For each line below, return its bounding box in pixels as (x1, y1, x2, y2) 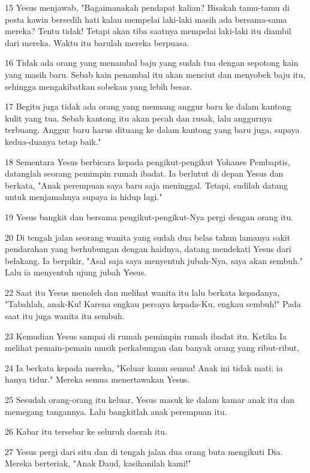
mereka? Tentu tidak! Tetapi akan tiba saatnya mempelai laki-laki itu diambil (5, 25, 291, 37)
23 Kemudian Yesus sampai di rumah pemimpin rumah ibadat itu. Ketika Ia (5, 329, 287, 342)
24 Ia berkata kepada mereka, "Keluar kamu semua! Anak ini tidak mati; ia (5, 361, 283, 374)
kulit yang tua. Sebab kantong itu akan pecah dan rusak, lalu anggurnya (5, 111, 272, 124)
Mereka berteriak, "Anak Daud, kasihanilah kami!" (5, 457, 191, 469)
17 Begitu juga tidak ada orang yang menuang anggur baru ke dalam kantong (5, 100, 291, 113)
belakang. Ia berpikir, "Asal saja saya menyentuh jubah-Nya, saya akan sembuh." (5, 254, 303, 266)
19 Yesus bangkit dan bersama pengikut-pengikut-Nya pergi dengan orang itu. (5, 210, 294, 223)
